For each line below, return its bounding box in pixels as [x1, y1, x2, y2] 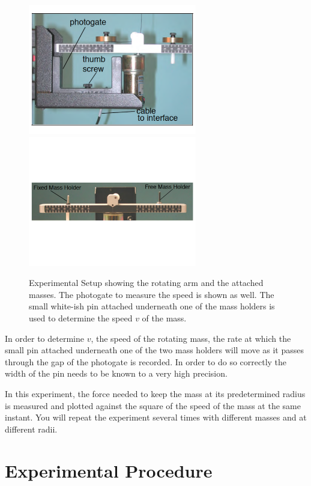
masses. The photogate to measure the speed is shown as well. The [29, 288, 274, 300]
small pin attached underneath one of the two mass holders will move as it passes [5, 344, 304, 356]
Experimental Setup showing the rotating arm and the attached [29, 276, 264, 289]
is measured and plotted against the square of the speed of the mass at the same [5, 399, 301, 412]
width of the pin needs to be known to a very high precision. [5, 367, 228, 380]
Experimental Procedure [5, 458, 213, 482]
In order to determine [5, 332, 84, 344]
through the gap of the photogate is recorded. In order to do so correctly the [5, 355, 287, 368]
